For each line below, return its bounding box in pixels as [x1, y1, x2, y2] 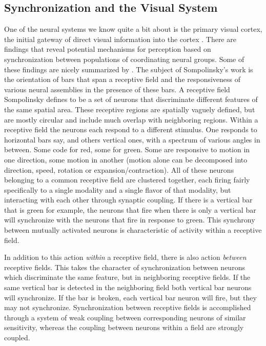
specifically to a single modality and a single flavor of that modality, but [4, 184, 231, 195]
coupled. [4, 332, 30, 343]
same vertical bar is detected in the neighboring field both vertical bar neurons [4, 282, 252, 293]
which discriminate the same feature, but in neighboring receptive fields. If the [4, 272, 251, 282]
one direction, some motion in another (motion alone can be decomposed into [4, 154, 248, 165]
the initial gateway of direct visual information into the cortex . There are [4, 33, 236, 44]
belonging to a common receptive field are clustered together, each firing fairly [4, 174, 250, 185]
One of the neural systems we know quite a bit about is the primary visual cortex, [4, 24, 262, 34]
